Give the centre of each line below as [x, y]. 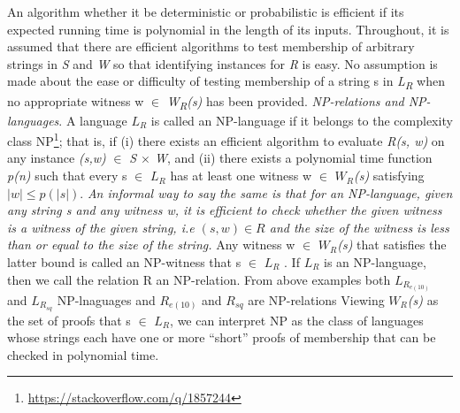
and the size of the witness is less [359, 227]
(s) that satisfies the [392, 245]
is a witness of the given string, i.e [101, 227]
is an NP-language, [375, 262]
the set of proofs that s [69, 320]
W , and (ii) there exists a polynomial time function [293, 158]
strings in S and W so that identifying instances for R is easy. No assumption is [222, 63]
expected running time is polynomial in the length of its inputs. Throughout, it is [228, 29]
